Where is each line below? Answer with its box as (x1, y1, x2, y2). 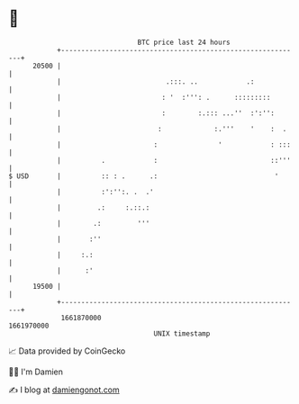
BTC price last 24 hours (137, 38, 231, 47)
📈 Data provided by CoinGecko (8, 346, 126, 356)
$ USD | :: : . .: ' (8, 171, 279, 181)
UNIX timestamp (153, 328, 211, 338)
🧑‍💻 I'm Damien (8, 366, 64, 377)
